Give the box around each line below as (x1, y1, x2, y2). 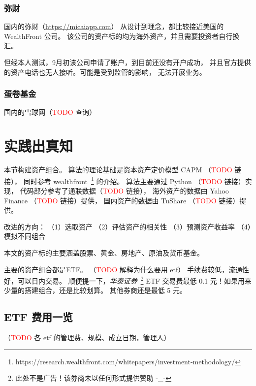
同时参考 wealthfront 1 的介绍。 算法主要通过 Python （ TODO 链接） (23, 174, 245, 186)
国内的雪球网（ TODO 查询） (4, 107, 96, 117)
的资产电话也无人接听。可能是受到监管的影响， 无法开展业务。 (4, 66, 206, 77)
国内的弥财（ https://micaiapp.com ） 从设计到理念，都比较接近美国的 (4, 21, 224, 32)
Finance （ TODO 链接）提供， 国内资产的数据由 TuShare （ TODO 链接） (4, 195, 240, 205)
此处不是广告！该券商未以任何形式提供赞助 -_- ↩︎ (15, 373, 172, 383)
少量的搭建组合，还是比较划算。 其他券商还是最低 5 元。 (4, 285, 187, 295)
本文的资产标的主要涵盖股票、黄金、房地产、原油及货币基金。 (4, 247, 204, 257)
